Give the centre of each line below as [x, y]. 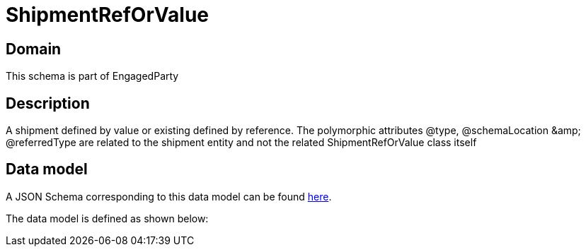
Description [48, 103]
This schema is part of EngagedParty [92, 76]
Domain [34, 49]
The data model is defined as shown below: [107, 218]
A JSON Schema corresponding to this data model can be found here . [169, 196]
